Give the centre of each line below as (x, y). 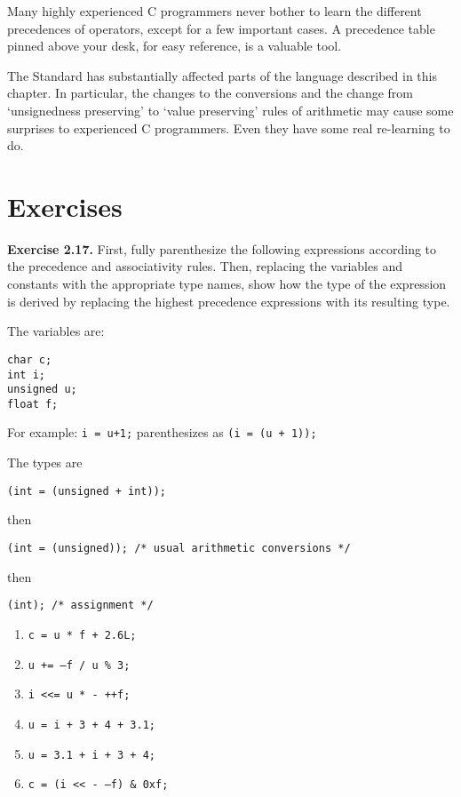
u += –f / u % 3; (79, 665)
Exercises (65, 206)
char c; (30, 359)
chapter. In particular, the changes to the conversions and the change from (210, 93)
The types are (45, 462)
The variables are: (56, 331)
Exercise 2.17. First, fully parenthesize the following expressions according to (222, 248)
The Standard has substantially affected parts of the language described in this (222, 75)
